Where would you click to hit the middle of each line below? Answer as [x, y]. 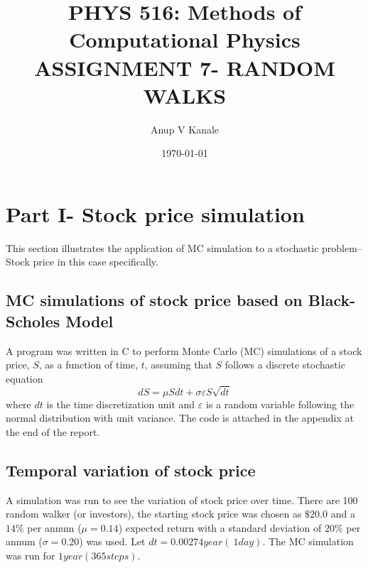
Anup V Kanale [185, 129]
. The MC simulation [308, 541]
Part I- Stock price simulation [155, 213]
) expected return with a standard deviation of [220, 527]
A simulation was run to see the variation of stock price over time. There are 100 [182, 499]
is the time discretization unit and [121, 404]
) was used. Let [112, 541]
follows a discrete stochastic [285, 365]
